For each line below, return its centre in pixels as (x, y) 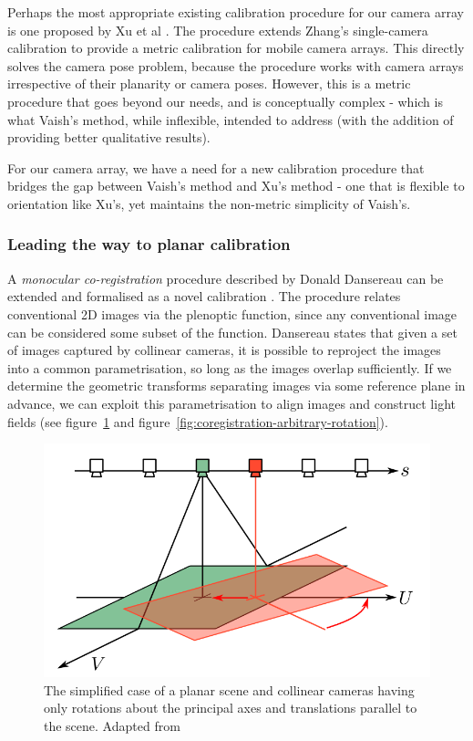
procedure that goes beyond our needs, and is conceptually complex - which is (225, 101)
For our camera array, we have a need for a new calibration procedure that (216, 167)
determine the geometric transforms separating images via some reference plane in (236, 386)
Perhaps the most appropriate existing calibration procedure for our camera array (236, 12)
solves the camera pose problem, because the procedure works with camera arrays (236, 65)
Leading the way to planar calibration (149, 244)
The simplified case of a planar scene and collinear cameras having (229, 689)
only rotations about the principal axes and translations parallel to (231, 708)
